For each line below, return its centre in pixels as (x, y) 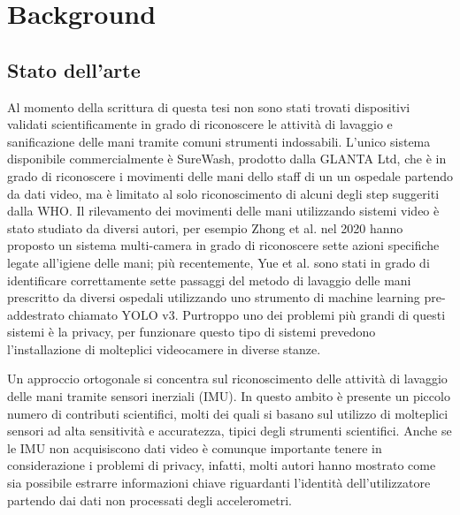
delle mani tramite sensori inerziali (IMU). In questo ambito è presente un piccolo (229, 396)
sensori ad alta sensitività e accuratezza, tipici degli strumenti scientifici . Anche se (230, 431)
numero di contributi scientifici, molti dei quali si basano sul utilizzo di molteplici (228, 413)
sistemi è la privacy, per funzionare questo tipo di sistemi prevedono (192, 332)
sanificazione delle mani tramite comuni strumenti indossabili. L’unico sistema (219, 141)
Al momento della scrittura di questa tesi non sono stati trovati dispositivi (209, 106)
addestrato (36, 314)
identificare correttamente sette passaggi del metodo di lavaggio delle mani (209, 280)
